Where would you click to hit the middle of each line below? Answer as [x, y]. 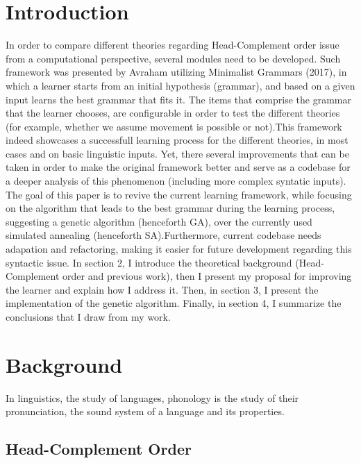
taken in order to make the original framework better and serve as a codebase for [178, 167]
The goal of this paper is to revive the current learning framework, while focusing [179, 194]
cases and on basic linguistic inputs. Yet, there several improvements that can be [177, 153]
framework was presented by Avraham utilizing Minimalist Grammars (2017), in [176, 72]
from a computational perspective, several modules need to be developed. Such [173, 58]
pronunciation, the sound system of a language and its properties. [145, 411]
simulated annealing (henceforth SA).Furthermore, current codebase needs [163, 235]
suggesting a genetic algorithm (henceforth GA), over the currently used [159, 221]
